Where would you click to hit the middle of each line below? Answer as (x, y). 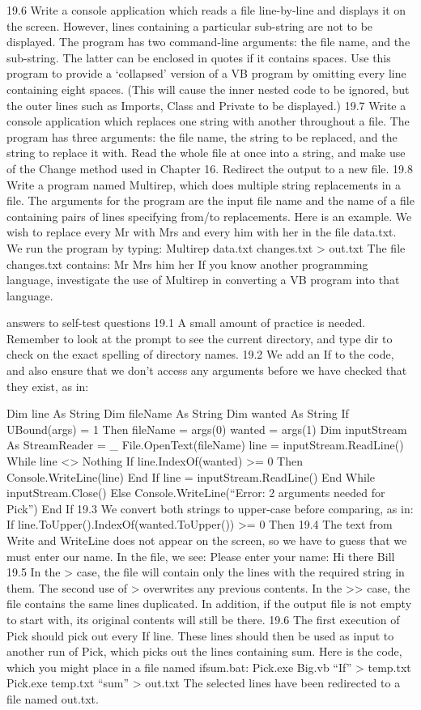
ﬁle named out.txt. (53, 698)
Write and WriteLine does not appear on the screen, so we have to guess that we (207, 540)
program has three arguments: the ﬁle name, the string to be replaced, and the (202, 136)
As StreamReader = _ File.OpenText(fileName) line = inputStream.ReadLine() (205, 445)
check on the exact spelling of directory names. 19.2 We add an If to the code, (200, 354)
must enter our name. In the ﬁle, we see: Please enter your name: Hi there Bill (201, 556)
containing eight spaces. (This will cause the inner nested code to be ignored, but (208, 89)
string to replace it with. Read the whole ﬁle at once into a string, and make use (206, 153)
